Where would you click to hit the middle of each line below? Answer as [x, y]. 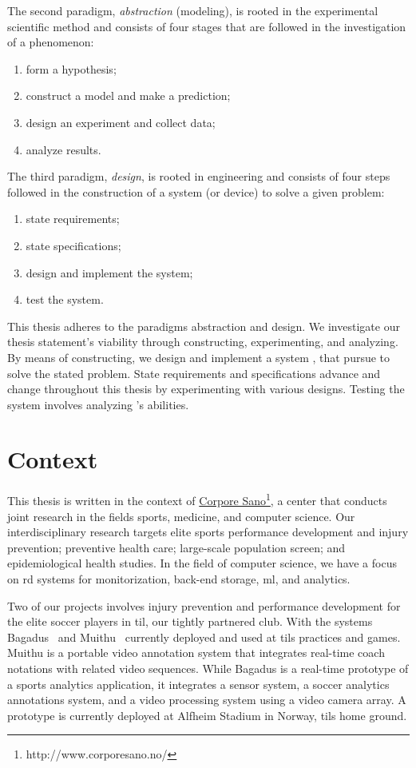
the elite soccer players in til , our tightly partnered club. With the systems [190, 621]
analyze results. [63, 149]
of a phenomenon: [51, 42]
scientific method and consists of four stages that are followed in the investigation [207, 26]
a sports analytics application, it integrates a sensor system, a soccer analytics [198, 684]
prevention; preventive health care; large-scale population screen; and [176, 547]
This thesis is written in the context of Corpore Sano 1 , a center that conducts [197, 499]
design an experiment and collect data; [121, 122]
